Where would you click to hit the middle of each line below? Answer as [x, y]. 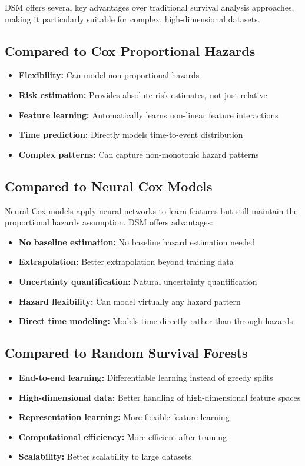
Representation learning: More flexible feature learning [124, 417]
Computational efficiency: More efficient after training [123, 436]
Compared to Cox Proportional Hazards [130, 50]
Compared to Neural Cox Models [109, 186]
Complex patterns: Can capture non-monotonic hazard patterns [139, 154]
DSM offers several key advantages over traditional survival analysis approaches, [150, 7]
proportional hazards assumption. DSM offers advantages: [109, 222]
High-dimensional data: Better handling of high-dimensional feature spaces [160, 397]
